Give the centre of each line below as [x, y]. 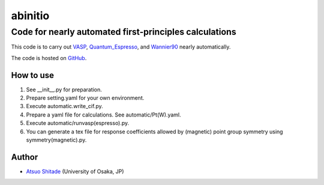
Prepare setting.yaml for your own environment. [85, 98]
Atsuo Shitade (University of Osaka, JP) [75, 171]
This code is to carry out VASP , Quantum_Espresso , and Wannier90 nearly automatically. [121, 47]
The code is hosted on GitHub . [49, 58]
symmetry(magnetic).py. [56, 140]
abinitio [30, 16]
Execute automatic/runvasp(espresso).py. [78, 123]
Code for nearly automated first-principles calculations [124, 32]
